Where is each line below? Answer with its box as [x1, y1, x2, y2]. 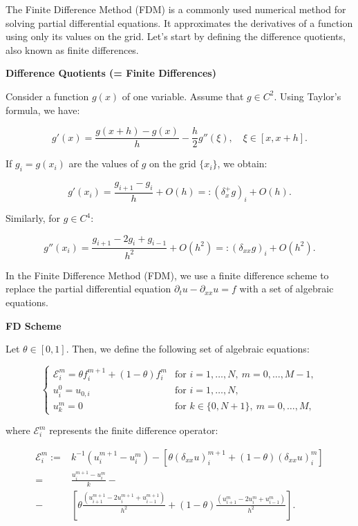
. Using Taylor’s [274, 88, 341, 103]
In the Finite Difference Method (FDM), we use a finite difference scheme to [6, 267, 329, 282]
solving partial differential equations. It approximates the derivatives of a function [6, 15, 353, 30]
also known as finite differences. [6, 42, 139, 57]
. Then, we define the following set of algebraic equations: [66, 341, 310, 356]
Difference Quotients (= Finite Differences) [6, 66, 216, 80]
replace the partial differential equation [6, 281, 171, 296]
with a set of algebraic [239, 281, 334, 296]
